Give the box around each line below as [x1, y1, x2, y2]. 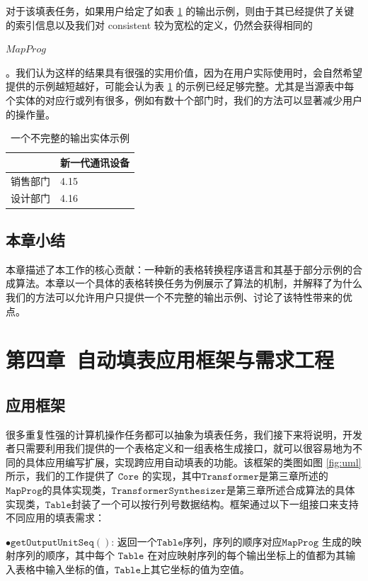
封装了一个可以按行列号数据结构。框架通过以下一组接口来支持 [71, 496, 359, 511]
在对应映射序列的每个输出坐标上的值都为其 [147, 548, 346, 563]
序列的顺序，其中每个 [15, 548, 115, 563]
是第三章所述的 [258, 468, 328, 483]
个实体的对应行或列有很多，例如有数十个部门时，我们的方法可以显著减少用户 [6, 92, 362, 107]
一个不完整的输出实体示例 [11, 130, 130, 145]
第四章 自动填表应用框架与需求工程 [6, 345, 335, 374]
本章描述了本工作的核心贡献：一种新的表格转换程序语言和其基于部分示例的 [6, 261, 352, 276]
